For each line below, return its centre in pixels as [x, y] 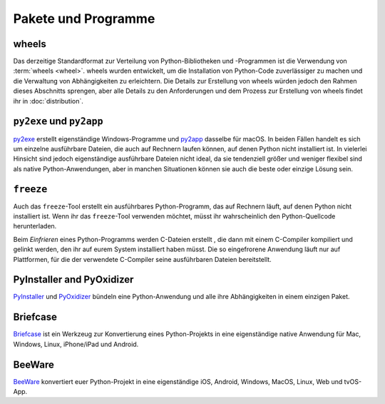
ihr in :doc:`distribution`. [48, 101]
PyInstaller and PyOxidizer [73, 279]
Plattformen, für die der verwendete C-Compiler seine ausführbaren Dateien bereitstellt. [143, 259]
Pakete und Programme [84, 19]
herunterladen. [35, 226]
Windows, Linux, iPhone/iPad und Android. [76, 344]
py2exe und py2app [58, 121]
